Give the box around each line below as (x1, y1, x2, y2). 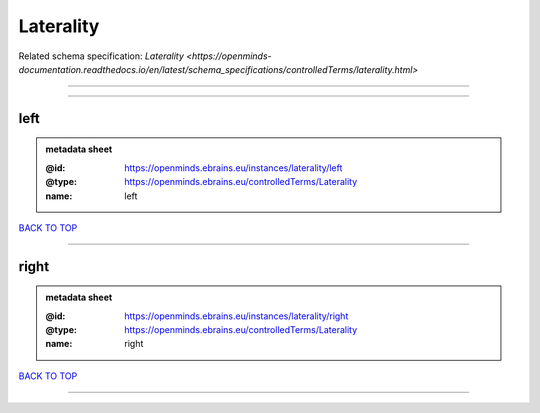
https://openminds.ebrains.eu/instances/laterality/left (124, 161, 343, 174)
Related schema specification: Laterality (18, 50, 185, 62)
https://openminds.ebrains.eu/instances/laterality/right (124, 310, 349, 322)
